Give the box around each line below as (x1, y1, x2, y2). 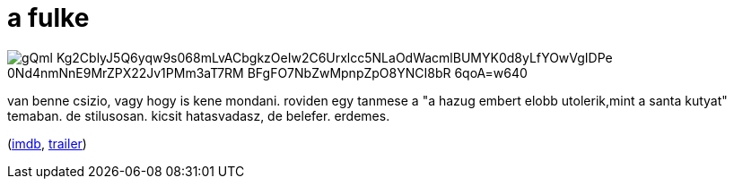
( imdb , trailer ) (7, 135, 87, 151)
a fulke (7, 3, 90, 33)
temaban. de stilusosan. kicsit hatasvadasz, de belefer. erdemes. (7, 107, 390, 123)
